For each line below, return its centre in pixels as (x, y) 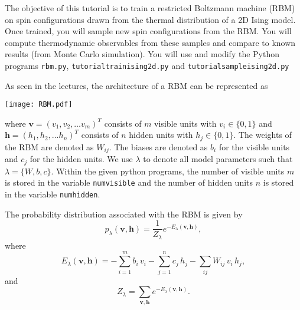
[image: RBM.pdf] (39, 105)
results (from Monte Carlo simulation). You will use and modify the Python (142, 54)
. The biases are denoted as (158, 146)
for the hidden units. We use (81, 159)
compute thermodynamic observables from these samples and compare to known (150, 42)
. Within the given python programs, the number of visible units (168, 171)
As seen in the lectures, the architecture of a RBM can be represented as (136, 85)
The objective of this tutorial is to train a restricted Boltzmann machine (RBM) (150, 8)
